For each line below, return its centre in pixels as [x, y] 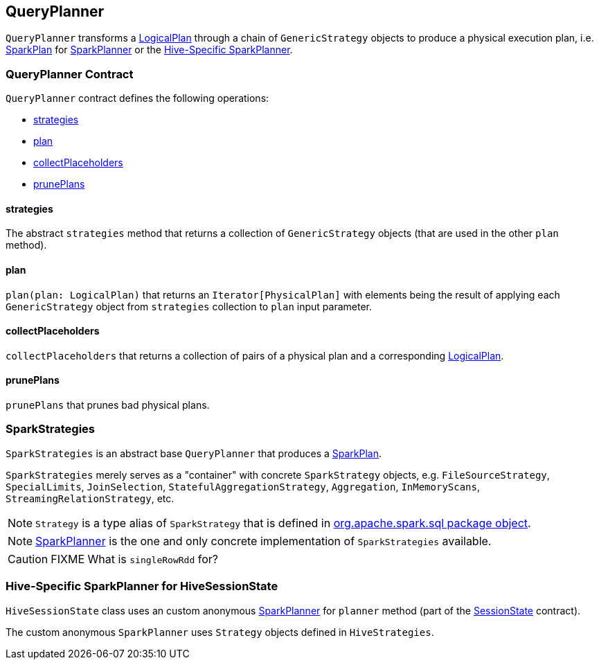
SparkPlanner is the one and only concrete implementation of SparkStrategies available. [263, 541]
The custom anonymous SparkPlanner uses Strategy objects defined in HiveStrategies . [220, 632]
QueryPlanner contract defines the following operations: [137, 98]
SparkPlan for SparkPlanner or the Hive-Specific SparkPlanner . [149, 50]
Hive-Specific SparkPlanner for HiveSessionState [142, 586]
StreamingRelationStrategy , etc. [90, 498]
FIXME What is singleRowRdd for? [134, 559]
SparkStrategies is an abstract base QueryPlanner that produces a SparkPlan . [194, 453]
